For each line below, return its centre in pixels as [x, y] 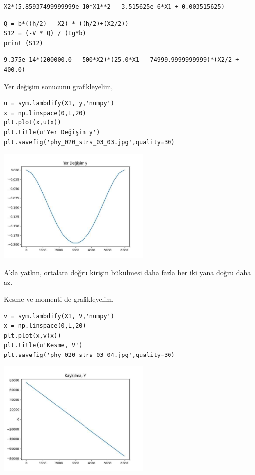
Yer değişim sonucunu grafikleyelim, [59, 86]
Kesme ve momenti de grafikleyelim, [59, 298]
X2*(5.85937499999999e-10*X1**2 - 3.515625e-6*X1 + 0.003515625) [114, 7]
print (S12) [24, 43]
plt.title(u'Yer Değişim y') [52, 132]
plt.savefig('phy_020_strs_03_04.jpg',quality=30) [89, 355]
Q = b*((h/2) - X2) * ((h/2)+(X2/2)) [66, 24]
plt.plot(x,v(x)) [33, 335]
